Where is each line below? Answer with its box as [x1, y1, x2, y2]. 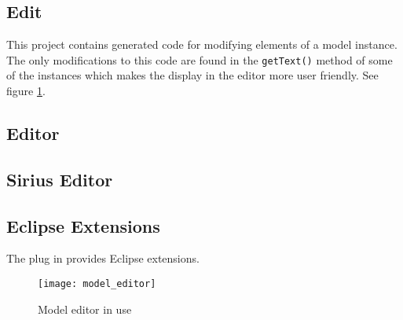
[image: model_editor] [38, 278, 156, 289]
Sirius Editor [6, 167, 113, 191]
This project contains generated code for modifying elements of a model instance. [6, 36, 398, 53]
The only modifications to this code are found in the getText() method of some [6, 51, 393, 68]
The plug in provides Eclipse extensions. [6, 250, 200, 267]
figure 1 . [6, 83, 46, 99]
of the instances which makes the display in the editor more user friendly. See [6, 67, 379, 83]
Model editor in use [38, 300, 132, 317]
